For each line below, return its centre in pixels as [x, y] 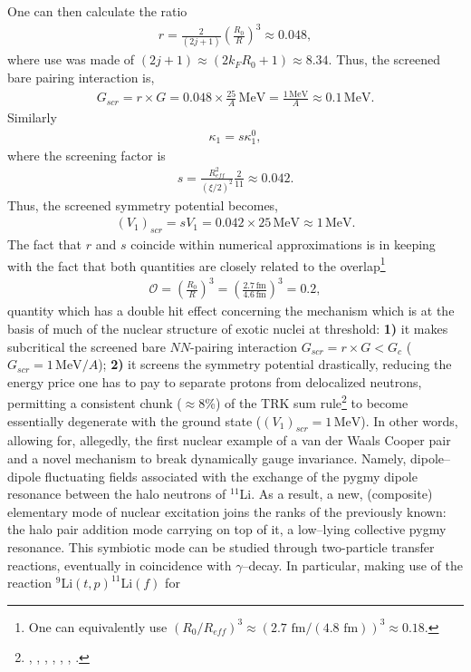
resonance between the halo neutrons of [117, 494]
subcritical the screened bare [87, 346]
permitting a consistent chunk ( [95, 403]
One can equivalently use [98, 626]
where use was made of [71, 59]
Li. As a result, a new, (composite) [336, 494]
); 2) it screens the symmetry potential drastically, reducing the [275, 364]
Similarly [32, 117]
